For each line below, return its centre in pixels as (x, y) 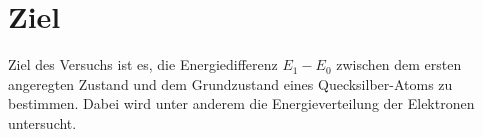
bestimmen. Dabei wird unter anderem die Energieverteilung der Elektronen (241, 103)
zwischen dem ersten (399, 64)
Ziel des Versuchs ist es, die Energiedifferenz (143, 64)
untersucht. (42, 122)
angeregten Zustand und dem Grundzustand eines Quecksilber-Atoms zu (230, 83)
